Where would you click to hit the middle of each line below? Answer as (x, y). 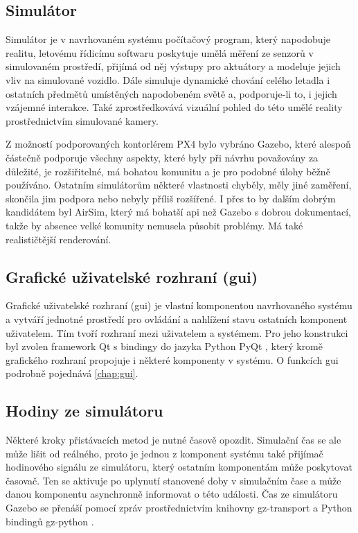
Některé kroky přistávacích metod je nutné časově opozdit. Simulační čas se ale (173, 440)
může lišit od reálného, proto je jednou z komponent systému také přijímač (164, 453)
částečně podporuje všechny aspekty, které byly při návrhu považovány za (162, 157)
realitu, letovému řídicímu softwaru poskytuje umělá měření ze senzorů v (160, 52)
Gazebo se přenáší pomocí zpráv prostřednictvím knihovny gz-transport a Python (179, 508)
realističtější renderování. (59, 239)
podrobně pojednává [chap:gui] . (72, 373)
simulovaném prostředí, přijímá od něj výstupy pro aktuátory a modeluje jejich (173, 66)
